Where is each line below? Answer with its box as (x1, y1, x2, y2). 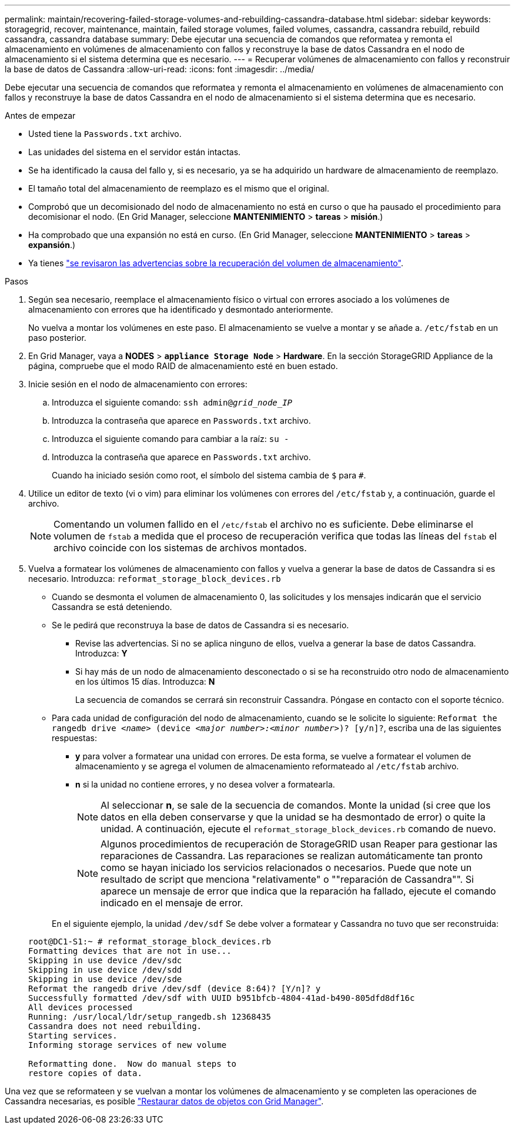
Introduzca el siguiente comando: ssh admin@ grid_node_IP (52, 397, 293, 407)
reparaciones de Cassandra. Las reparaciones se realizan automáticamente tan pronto (101, 850, 483, 862)
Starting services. (28, 1031, 118, 1040)
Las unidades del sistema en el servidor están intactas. (28, 147, 241, 157)
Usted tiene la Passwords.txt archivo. (28, 129, 182, 139)
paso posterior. (28, 333, 86, 343)
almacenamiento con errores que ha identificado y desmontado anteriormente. (28, 304, 333, 314)
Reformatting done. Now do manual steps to (28, 1059, 237, 1068)
